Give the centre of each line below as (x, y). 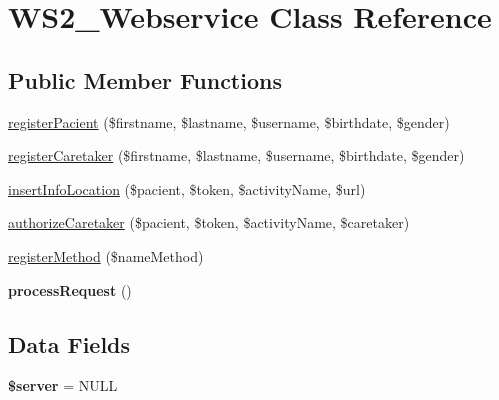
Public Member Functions (145, 79)
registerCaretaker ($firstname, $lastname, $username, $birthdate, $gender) (236, 155)
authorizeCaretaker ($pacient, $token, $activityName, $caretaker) (209, 222)
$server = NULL (63, 385)
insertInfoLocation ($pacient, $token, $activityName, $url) (187, 188)
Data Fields (69, 343)
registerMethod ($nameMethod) (106, 255)
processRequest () (70, 289)
